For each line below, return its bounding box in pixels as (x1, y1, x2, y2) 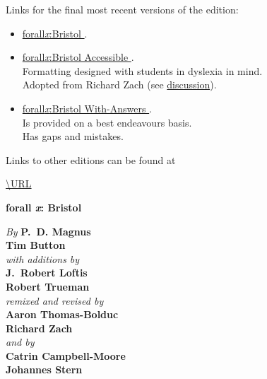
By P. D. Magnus (6, 223, 91, 238)
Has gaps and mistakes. (22, 129, 124, 144)
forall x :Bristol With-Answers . (22, 100, 153, 115)
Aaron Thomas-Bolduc (6, 307, 119, 322)
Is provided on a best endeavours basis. (22, 115, 192, 129)
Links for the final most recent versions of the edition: (6, 2, 239, 16)
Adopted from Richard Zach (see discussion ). (22, 77, 217, 92)
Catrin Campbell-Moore (6, 348, 126, 363)
